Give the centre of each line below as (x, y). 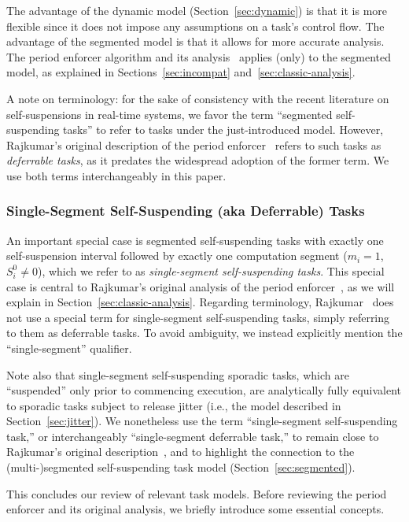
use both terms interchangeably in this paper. (116, 175)
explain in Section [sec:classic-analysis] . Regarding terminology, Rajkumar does (200, 302)
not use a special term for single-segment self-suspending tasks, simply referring (198, 317)
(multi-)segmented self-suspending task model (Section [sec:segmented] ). (181, 467)
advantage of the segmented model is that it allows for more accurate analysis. (195, 41)
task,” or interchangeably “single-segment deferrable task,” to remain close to (193, 436)
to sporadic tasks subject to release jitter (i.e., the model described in (174, 405)
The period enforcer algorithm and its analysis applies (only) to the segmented (199, 56)
